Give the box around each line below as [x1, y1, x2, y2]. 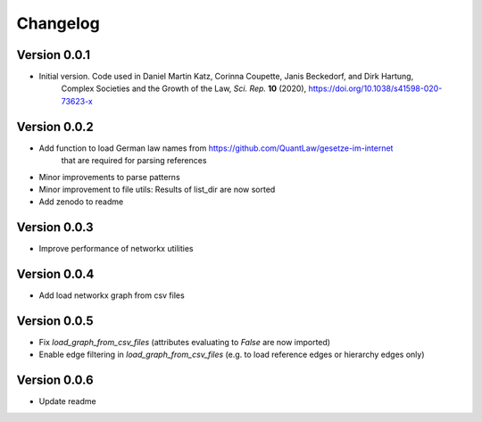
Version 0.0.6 [16, 373, 94, 388]
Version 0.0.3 [16, 219, 94, 236]
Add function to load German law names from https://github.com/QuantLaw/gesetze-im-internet [38, 143, 394, 153]
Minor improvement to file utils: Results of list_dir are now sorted [38, 184, 276, 194]
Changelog [16, 13, 100, 33]
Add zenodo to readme [38, 196, 124, 207]
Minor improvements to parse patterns [38, 171, 180, 182]
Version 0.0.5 [16, 313, 94, 328]
